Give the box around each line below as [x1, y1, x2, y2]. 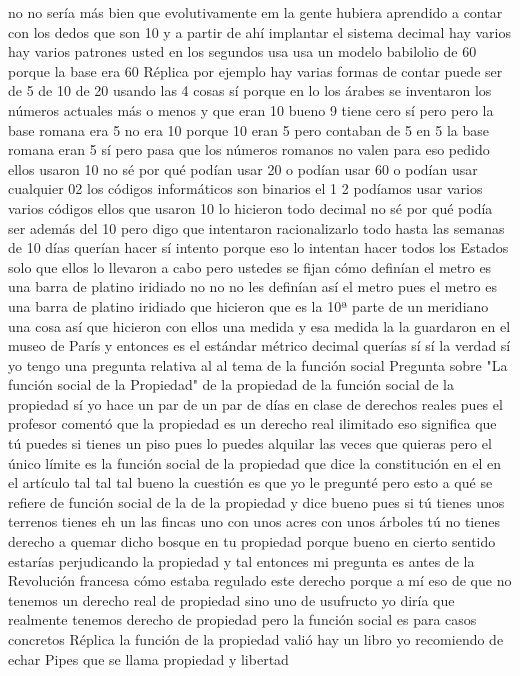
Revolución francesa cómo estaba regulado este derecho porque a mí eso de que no [8, 570, 512, 591]
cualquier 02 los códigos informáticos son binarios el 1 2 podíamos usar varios [8, 178, 483, 199]
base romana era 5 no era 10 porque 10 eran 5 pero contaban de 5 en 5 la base [8, 119, 490, 140]
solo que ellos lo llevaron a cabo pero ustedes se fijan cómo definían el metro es [8, 256, 492, 277]
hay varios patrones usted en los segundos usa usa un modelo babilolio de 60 [8, 41, 477, 62]
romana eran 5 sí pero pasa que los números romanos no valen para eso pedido [8, 139, 490, 160]
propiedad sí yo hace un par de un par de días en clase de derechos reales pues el [8, 393, 503, 414]
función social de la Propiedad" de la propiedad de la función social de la [8, 374, 454, 395]
